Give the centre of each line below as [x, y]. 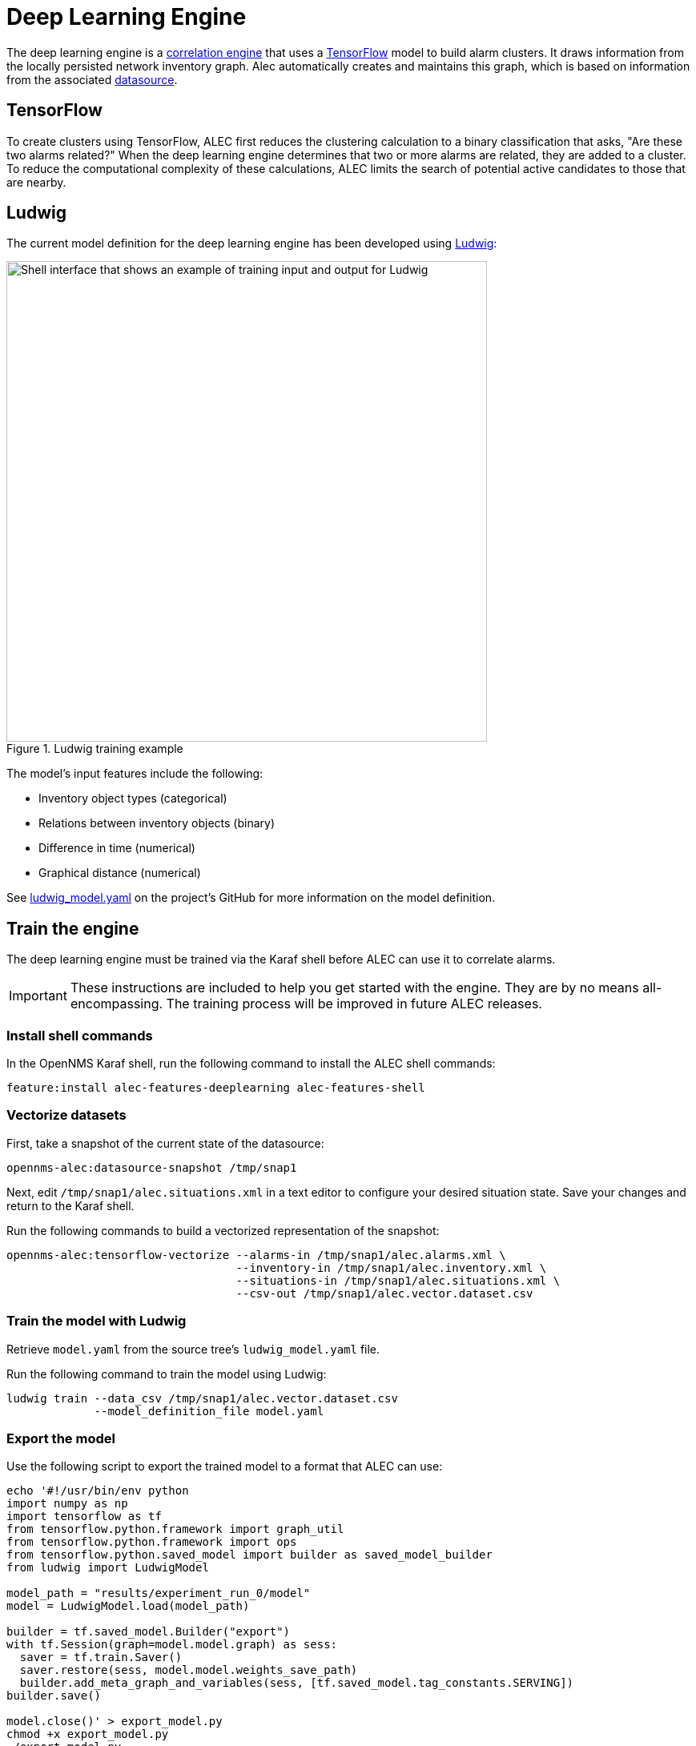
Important [38, 996]
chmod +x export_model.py [88, 1734]
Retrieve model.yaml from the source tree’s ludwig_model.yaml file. [193, 1349]
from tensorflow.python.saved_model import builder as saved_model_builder [249, 1555]
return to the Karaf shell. [70, 1205]
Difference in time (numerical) [117, 848]
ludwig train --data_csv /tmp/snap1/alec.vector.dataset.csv [202, 1398]
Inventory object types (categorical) [133, 799]
